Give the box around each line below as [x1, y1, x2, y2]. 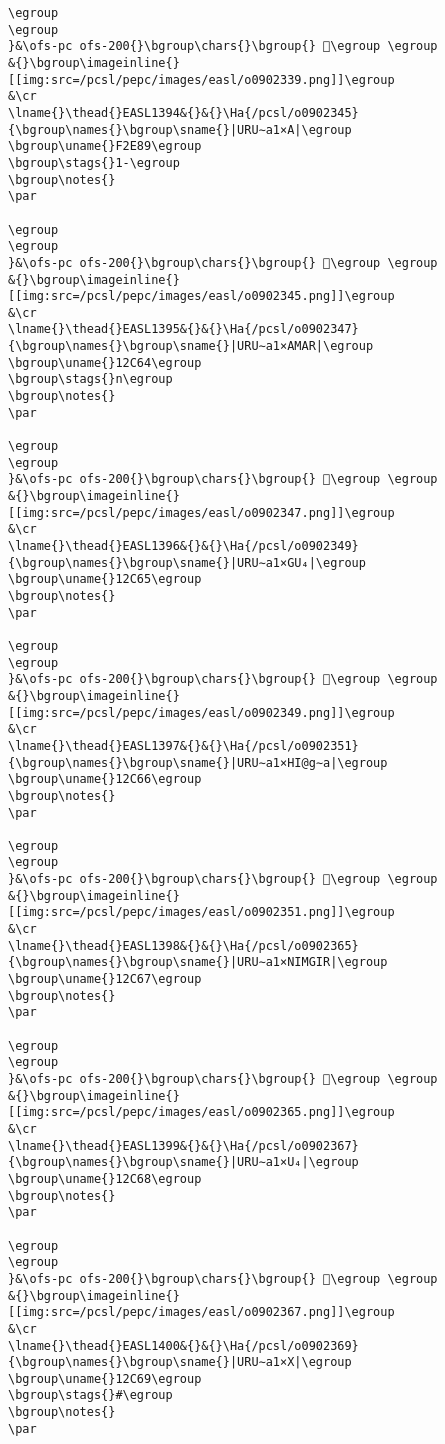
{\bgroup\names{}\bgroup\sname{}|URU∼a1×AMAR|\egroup [8, 339, 374, 354]
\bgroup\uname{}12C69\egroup [8, 1371, 202, 1386]
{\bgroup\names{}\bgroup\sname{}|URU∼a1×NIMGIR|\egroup [8, 955, 388, 970]
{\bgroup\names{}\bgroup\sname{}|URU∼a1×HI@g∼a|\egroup [8, 755, 388, 770]
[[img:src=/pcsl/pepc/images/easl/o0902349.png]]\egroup [8, 705, 395, 720]
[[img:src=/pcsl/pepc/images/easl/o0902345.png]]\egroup [8, 289, 395, 304]
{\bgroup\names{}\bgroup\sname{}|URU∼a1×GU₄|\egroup [8, 555, 366, 570]
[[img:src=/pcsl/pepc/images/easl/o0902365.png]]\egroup [8, 1105, 395, 1120]
